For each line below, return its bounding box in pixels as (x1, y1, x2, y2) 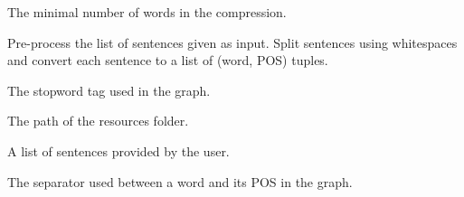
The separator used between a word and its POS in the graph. (7, 172, 353, 191)
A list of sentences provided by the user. (7, 141, 230, 160)
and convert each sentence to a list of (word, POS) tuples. (7, 51, 328, 70)
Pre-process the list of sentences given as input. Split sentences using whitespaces (7, 33, 458, 52)
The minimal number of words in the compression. (7, 3, 287, 21)
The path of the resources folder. (7, 111, 189, 130)
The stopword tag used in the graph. (7, 80, 211, 99)
